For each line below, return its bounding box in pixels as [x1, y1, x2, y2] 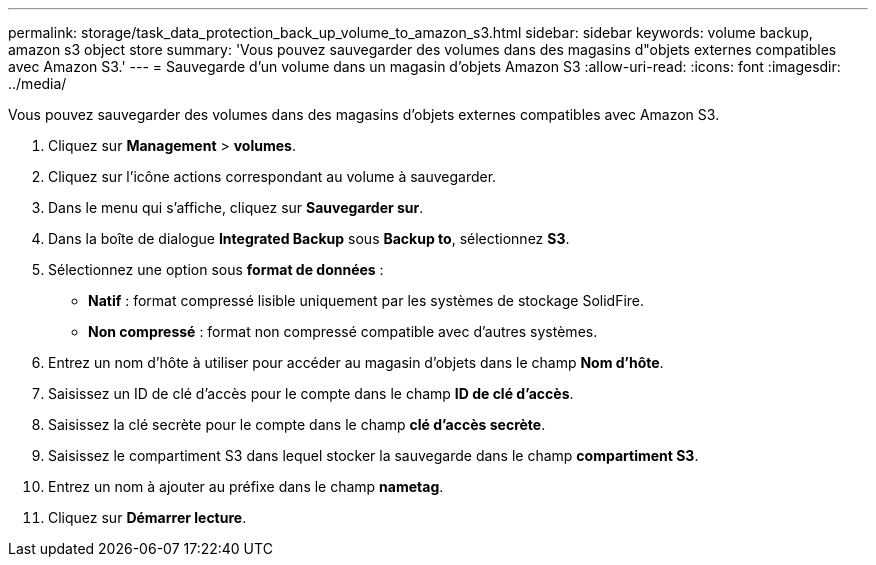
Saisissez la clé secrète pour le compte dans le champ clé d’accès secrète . [48, 416, 546, 433]
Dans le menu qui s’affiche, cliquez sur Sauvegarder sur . [48, 199, 424, 216]
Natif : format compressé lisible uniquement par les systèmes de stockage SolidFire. [88, 292, 645, 309]
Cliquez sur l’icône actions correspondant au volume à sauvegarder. [48, 168, 497, 185]
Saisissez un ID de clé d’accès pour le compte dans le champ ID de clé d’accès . [48, 385, 574, 402]
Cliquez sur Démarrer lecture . [48, 509, 247, 526]
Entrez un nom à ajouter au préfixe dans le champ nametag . [48, 478, 444, 495]
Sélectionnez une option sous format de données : [48, 261, 384, 278]
